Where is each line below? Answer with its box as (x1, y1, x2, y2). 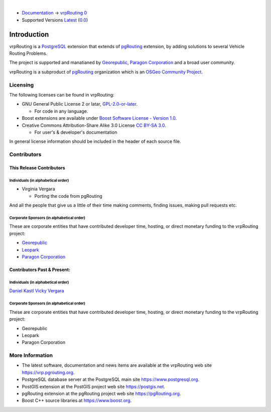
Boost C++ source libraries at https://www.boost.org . (22, 397, 132, 403)
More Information (9, 352, 53, 359)
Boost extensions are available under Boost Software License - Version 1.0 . (22, 115, 177, 121)
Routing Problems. (9, 50, 48, 56)
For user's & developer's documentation (34, 129, 117, 135)
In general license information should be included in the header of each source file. (9, 138, 181, 144)
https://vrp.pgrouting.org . (22, 369, 75, 375)
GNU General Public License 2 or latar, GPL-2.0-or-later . (22, 101, 138, 107)
